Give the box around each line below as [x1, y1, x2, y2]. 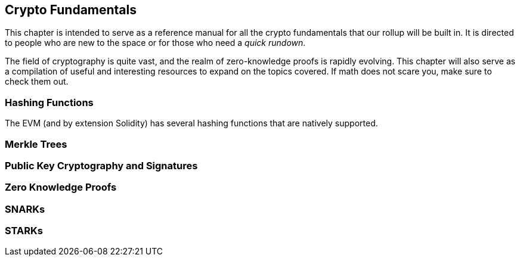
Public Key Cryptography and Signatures [5, 159, 198, 172]
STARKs [5, 225, 43, 237]
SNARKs [5, 203, 45, 215]
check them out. [5, 76, 69, 87]
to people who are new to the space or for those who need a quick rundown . [5, 38, 306, 48]
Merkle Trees [5, 138, 67, 150]
